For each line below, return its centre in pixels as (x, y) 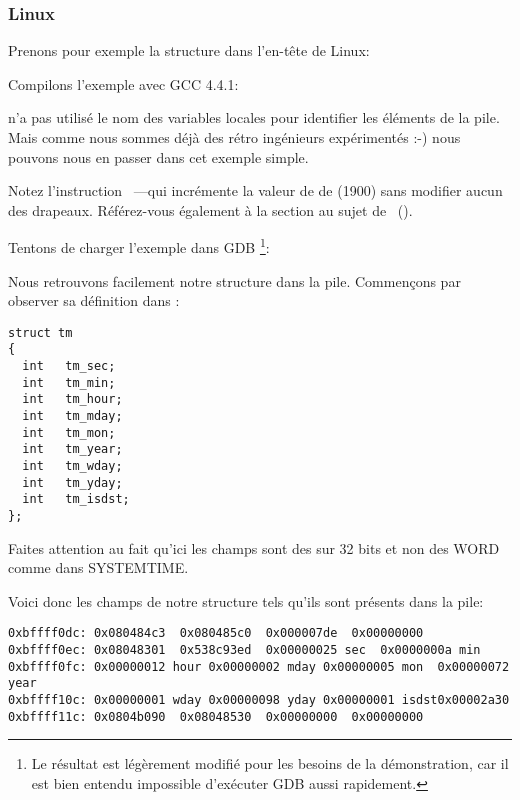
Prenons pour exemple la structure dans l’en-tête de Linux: (189, 50)
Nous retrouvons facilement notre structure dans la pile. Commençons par (234, 280)
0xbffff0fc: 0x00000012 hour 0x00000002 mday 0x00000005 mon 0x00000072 (259, 666)
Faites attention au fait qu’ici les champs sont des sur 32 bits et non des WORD (254, 547)
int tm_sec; (69, 366)
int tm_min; (69, 382)
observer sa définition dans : (94, 300)
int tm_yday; (72, 482)
